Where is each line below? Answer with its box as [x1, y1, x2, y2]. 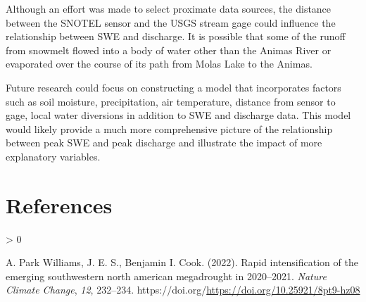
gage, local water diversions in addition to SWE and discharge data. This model [6, 108, 351, 122]
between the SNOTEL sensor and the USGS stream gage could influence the [6, 15, 336, 30]
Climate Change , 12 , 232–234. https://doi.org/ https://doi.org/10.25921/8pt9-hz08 [6, 282, 360, 297]
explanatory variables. [6, 149, 101, 163]
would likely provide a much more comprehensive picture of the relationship [6, 121, 333, 136]
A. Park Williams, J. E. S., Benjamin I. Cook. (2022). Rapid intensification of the [6, 255, 358, 270]
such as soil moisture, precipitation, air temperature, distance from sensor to [6, 94, 336, 108]
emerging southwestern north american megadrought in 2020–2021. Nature [6, 268, 327, 283]
